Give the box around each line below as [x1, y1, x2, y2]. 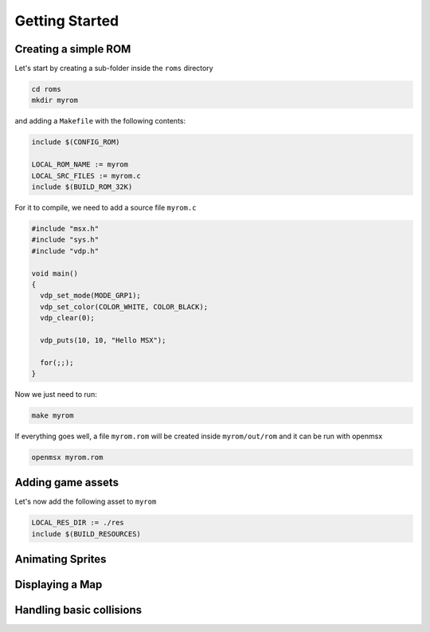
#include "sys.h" [31, 235, 100, 245]
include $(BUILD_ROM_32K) [31, 182, 133, 191]
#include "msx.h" [31, 224, 100, 233]
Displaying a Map [14, 578, 103, 591]
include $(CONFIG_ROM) [31, 138, 120, 147]
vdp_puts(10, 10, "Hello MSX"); [40, 336, 166, 344]
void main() [31, 269, 79, 278]
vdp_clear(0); [40, 313, 96, 323]
